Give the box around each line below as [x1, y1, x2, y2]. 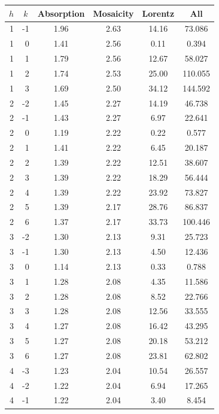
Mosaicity [93, 7, 134, 19]
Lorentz [142, 7, 175, 19]
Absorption [37, 7, 85, 19]
